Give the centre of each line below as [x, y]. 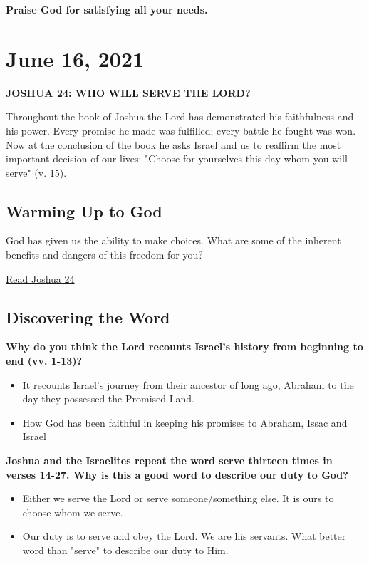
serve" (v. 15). [36, 172]
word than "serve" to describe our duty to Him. [125, 550]
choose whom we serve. [73, 512]
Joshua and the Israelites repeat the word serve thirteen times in [169, 460]
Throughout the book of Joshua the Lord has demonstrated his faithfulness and [180, 116]
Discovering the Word [88, 317]
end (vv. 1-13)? [44, 361]
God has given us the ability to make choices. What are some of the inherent [173, 240]
